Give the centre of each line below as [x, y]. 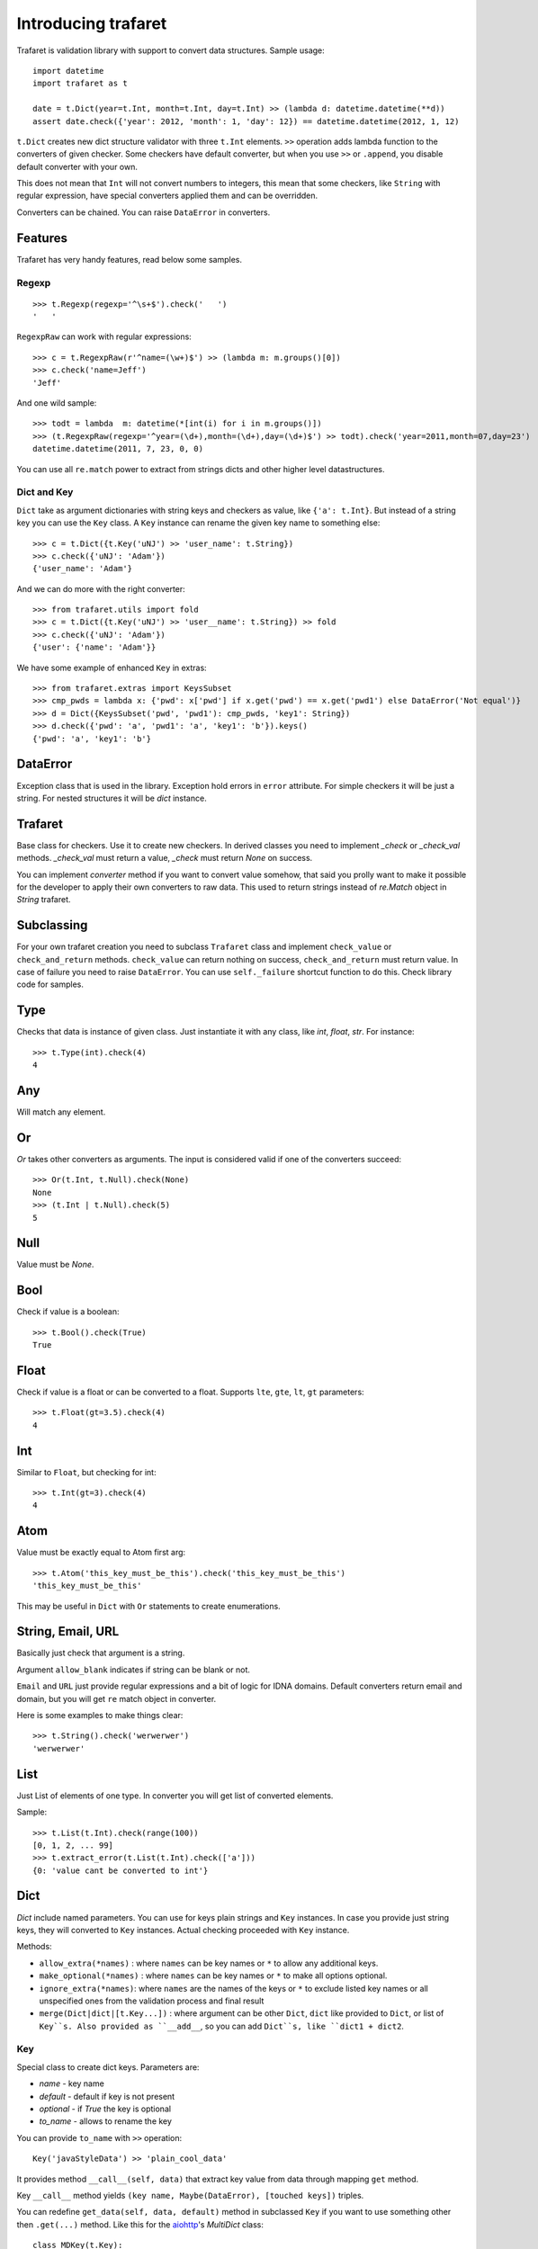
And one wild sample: [57, 403]
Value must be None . [55, 1265]
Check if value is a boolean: [68, 1312]
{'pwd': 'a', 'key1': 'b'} [92, 739]
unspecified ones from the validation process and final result [152, 2001]
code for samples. [50, 984]
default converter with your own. [77, 166]
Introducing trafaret [92, 23]
